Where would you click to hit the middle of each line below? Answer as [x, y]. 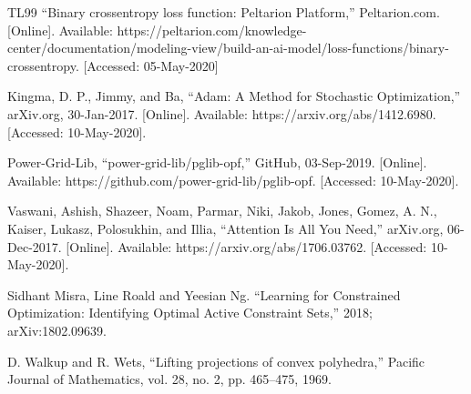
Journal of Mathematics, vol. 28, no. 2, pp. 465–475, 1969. [169, 379]
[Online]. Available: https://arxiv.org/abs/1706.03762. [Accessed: [246, 246]
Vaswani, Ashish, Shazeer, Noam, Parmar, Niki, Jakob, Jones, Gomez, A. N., [222, 211]
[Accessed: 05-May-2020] [151, 65]
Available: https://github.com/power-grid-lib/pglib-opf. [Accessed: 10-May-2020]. [233, 180]
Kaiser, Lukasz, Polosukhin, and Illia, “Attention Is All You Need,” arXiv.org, [225, 228]
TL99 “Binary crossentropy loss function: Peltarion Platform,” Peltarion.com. [224, 12]
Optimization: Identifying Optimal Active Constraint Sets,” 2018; [190, 313]
